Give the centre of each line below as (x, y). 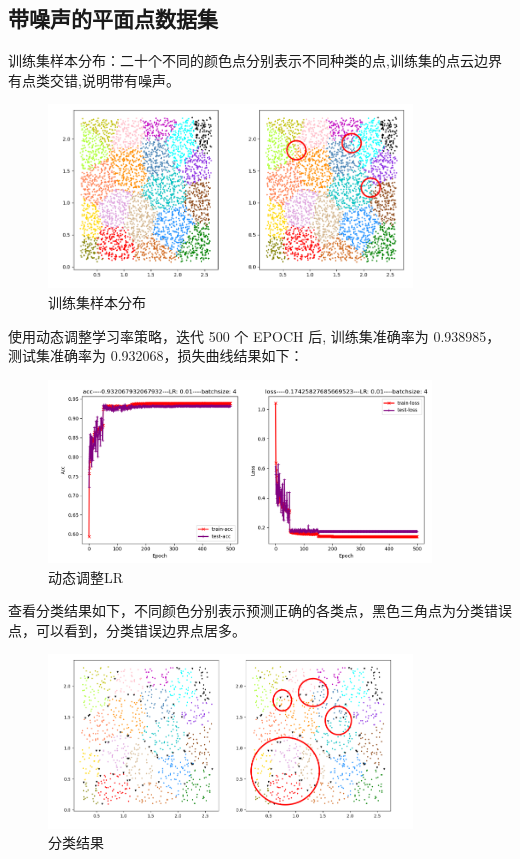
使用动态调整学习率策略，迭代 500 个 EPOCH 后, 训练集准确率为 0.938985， (254, 335)
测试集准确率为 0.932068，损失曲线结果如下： (156, 355)
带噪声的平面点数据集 (113, 18)
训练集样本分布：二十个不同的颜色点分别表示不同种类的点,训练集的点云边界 (255, 60)
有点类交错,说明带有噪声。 (94, 79)
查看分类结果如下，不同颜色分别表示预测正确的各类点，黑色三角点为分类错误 (260, 610)
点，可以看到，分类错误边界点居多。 (127, 629)
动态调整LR (86, 576)
